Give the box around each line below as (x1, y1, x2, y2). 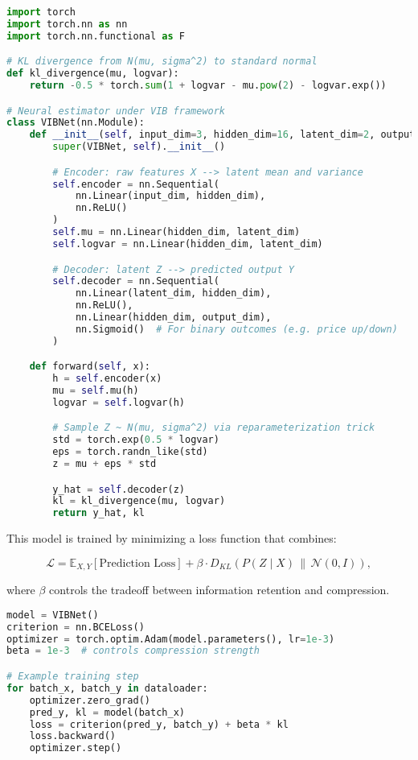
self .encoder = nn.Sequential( (52, 178, 219, 190)
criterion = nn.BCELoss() (6, 621, 145, 633)
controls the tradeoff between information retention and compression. (49, 581, 390, 598)
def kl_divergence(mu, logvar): (6, 68, 179, 80)
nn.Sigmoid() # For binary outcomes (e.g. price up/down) (75, 323, 398, 335)
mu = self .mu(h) (52, 385, 139, 397)
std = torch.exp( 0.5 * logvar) (52, 434, 219, 446)
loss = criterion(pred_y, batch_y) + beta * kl (29, 718, 289, 730)
